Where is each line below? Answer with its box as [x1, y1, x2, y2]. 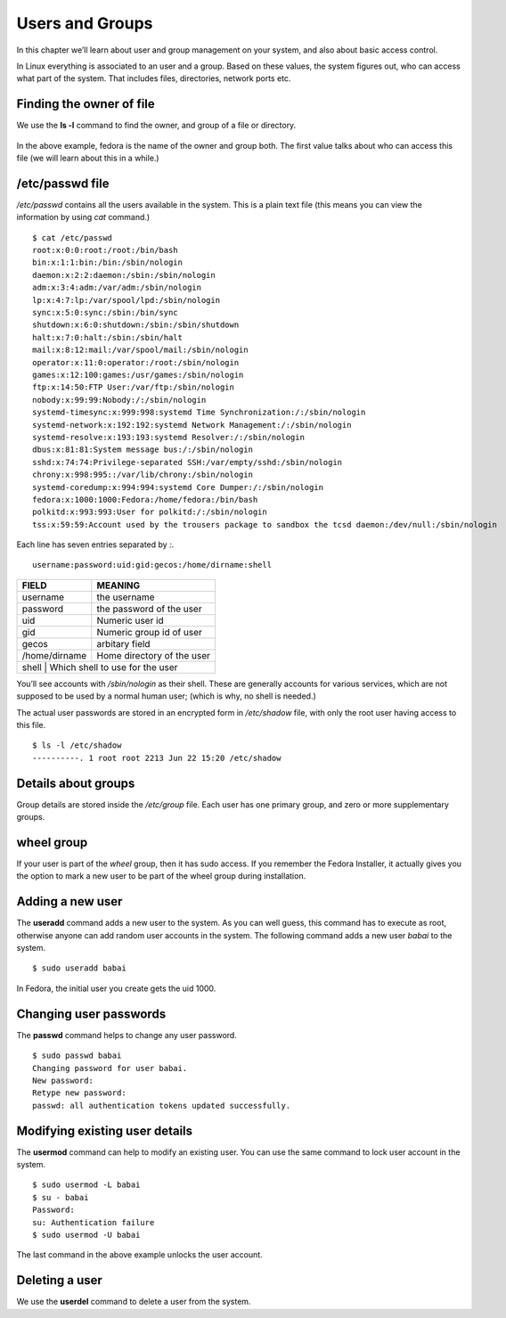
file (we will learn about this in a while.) [16, 152, 159, 164]
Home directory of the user [96, 649, 211, 661]
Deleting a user [16, 1273, 102, 1288]
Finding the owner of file [16, 96, 155, 111]
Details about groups [16, 775, 135, 790]
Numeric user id [96, 614, 164, 626]
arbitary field [96, 637, 151, 650]
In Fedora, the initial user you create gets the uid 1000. [16, 983, 216, 994]
